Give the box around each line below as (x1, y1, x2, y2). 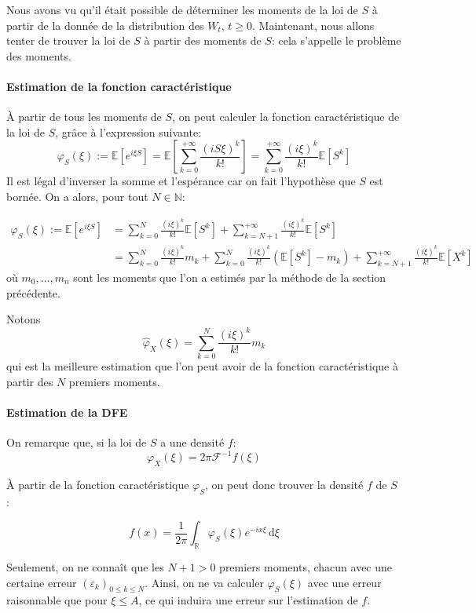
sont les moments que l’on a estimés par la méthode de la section (73, 268, 386, 285)
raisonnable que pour (6, 592, 108, 608)
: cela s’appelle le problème (271, 32, 401, 49)
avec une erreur (307, 574, 382, 590)
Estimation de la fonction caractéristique (6, 78, 232, 94)
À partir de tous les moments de (6, 108, 162, 125)
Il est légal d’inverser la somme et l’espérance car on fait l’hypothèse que (6, 173, 356, 189)
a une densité (160, 434, 225, 451)
